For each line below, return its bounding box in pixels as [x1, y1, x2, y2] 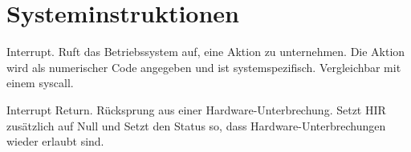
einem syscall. [6, 74, 74, 91]
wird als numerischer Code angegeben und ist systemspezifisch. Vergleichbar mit [6, 58, 401, 75]
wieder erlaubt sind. [6, 133, 104, 150]
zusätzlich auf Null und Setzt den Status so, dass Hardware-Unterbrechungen [6, 117, 386, 134]
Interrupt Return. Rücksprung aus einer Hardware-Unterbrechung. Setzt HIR [6, 101, 386, 118]
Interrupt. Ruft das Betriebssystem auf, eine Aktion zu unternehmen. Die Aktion [6, 43, 405, 60]
